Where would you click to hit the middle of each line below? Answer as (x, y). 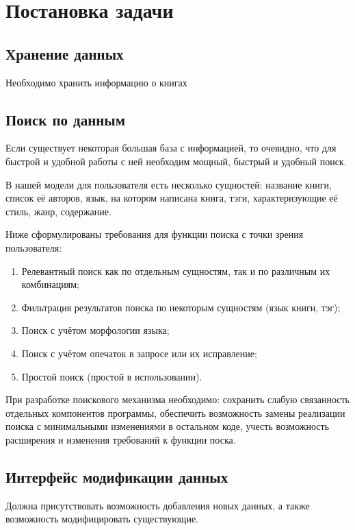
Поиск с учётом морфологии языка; (95, 330)
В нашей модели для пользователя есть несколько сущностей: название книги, (169, 184)
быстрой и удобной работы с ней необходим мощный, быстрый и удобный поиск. (176, 161)
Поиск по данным (66, 119)
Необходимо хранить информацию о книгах (96, 82)
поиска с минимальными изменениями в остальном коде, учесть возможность (168, 426)
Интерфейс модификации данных (117, 476)
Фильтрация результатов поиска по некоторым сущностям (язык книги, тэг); (181, 307)
